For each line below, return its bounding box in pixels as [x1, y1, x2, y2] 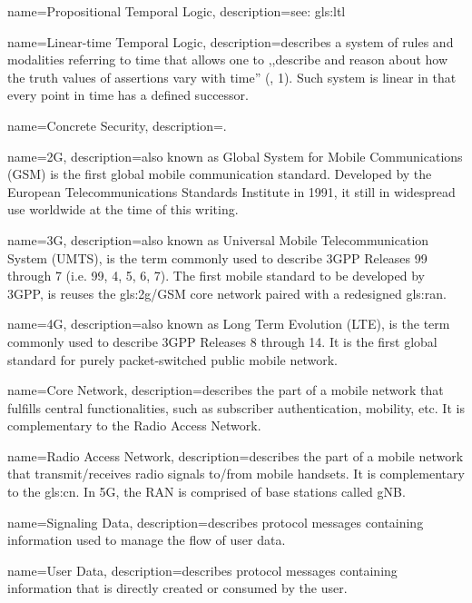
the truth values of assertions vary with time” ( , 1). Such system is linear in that [7, 67, 457, 86]
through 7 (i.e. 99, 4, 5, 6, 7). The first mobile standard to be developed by [7, 266, 425, 285]
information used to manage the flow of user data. [7, 530, 286, 549]
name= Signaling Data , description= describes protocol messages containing [7, 512, 424, 531]
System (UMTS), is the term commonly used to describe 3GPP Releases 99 [7, 248, 428, 267]
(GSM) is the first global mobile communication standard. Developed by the [7, 164, 432, 183]
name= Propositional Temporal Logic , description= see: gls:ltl [7, 2, 346, 20]
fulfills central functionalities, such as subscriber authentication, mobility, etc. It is [7, 398, 465, 417]
